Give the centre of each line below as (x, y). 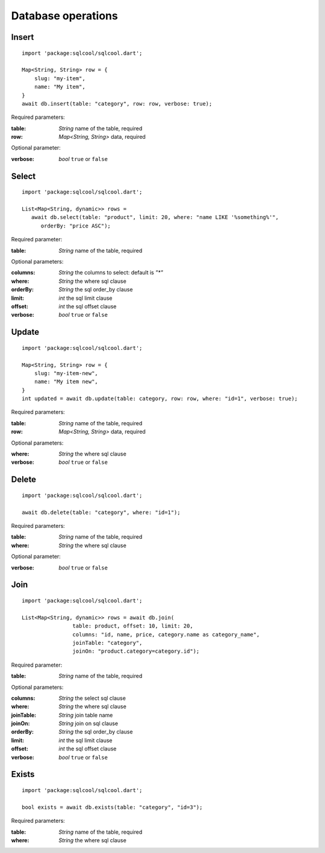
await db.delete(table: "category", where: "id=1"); (101, 512)
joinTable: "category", (107, 643)
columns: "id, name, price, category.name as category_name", (166, 634)
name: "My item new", (66, 382)
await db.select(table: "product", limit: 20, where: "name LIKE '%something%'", (155, 217)
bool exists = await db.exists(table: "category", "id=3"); (112, 807)
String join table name (86, 715)
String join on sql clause (88, 723)
